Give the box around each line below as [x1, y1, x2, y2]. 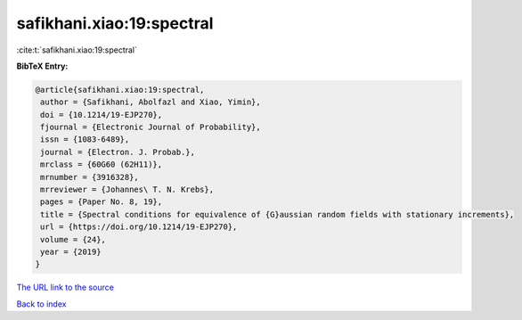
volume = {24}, [40, 234, 107, 244]
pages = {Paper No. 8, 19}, [40, 197, 163, 207]
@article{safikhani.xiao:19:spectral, [35, 85, 205, 94]
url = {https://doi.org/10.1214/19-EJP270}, [40, 222, 238, 232]
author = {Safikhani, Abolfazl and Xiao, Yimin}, [40, 97, 262, 107]
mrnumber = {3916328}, [40, 172, 140, 182]
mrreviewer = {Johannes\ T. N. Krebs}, [40, 185, 214, 195]
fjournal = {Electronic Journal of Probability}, [40, 122, 262, 133]
